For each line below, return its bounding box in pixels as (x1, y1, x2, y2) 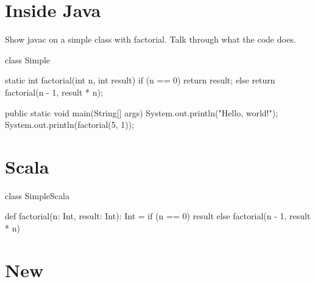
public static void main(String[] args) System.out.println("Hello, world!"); (5, 106, 278, 119)
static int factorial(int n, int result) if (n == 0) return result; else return (5, 74, 275, 86)
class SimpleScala (5, 189, 69, 202)
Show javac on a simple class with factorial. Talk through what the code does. (5, 33, 296, 46)
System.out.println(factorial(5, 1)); (5, 118, 135, 131)
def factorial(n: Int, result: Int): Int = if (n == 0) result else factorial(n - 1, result (5, 210, 311, 222)
